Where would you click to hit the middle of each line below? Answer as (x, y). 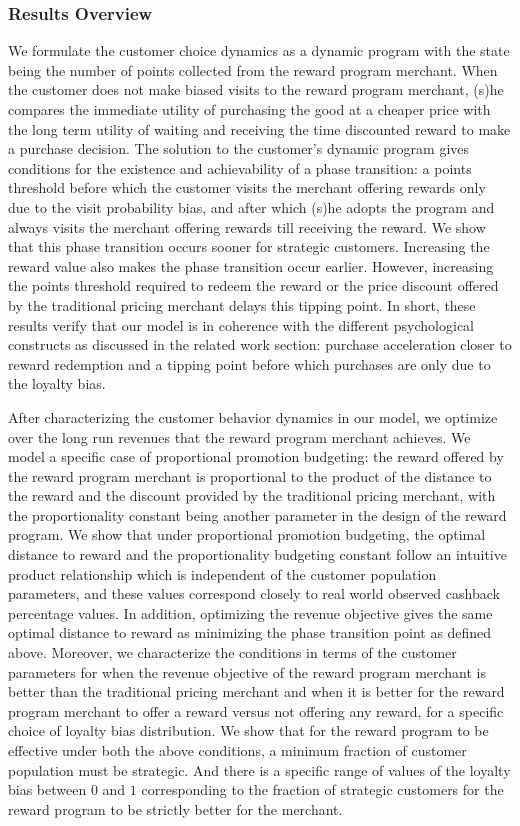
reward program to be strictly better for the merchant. (175, 808)
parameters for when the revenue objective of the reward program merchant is (247, 671)
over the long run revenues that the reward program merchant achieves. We (239, 436)
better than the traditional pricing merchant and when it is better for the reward (256, 691)
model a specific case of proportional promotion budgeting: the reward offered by (256, 456)
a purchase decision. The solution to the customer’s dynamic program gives (239, 148)
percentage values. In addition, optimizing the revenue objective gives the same (250, 612)
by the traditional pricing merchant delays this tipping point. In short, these (242, 304)
